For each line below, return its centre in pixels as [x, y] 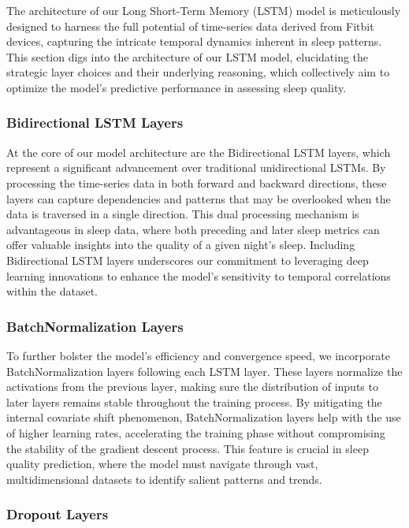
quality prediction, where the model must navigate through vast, [162, 464]
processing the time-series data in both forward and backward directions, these [197, 182]
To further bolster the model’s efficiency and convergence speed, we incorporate [198, 355]
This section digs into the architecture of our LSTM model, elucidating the [188, 56]
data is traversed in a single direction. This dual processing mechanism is [183, 214]
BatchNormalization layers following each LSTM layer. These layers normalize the [204, 371]
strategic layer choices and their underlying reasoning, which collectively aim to [198, 72]
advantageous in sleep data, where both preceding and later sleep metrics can [193, 229]
